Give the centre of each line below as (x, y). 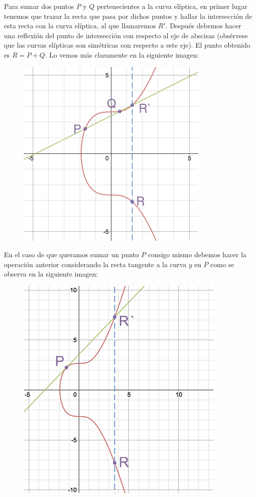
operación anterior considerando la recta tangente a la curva (95, 264)
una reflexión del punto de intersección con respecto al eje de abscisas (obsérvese (126, 35)
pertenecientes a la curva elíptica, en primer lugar (172, 6)
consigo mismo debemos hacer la (197, 254)
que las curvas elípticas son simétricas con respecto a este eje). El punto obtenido (127, 45)
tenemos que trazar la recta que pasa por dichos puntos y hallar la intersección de (128, 16)
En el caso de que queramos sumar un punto (72, 254)
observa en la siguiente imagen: (51, 274)
